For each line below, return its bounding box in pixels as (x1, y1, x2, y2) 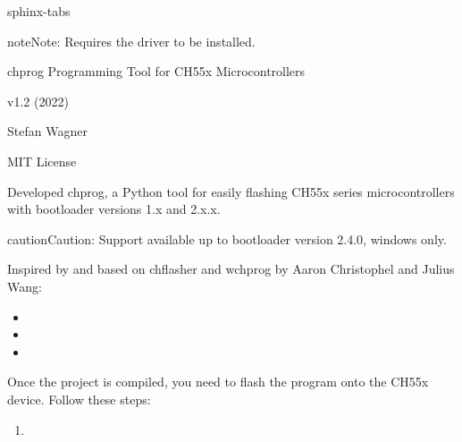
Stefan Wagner (7, 122, 88, 140)
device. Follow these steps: (7, 389, 151, 408)
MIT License (7, 151, 77, 170)
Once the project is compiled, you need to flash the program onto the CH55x (7, 372, 429, 391)
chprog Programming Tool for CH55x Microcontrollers (7, 62, 306, 81)
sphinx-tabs (7, 2, 71, 20)
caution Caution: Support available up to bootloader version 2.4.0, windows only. (7, 229, 447, 248)
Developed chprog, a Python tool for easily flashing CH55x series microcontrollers (7, 182, 455, 200)
